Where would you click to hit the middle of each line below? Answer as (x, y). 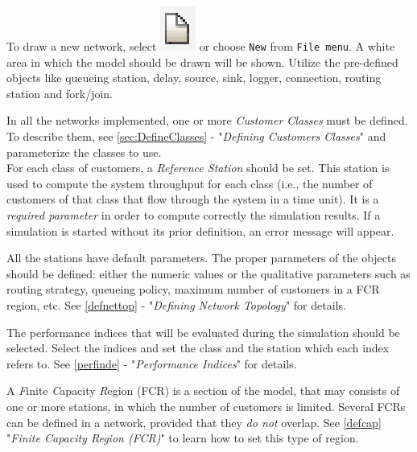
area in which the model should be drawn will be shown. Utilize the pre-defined (202, 62)
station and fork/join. (60, 93)
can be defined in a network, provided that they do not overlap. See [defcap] (194, 422)
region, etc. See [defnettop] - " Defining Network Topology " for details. (176, 304)
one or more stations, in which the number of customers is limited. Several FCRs (206, 406)
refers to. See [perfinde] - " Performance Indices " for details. (152, 363)
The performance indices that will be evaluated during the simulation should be (203, 332)
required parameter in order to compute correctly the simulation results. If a (194, 215)
